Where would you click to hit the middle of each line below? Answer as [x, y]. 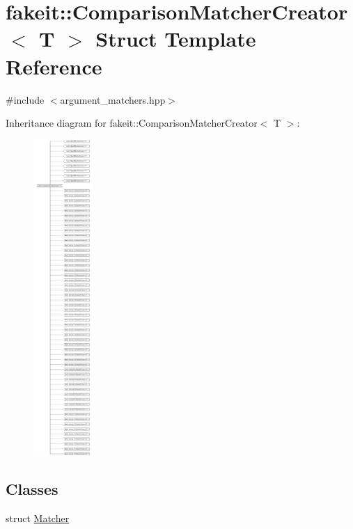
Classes [32, 489]
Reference [54, 66]
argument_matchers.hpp [113, 99]
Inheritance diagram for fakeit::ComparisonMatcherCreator [132, 123]
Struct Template [176, 39]
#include [25, 99]
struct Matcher [38, 518]
